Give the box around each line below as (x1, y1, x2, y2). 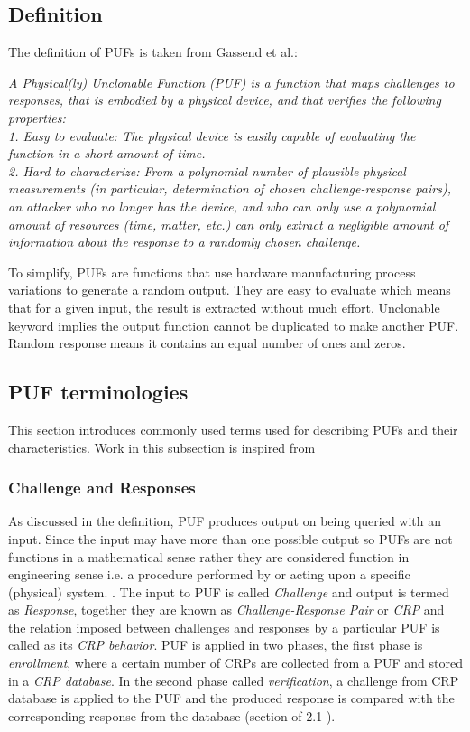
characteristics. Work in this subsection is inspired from (8, 437, 316, 456)
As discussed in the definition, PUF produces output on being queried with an (8, 511, 442, 530)
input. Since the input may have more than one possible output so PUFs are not (8, 529, 453, 548)
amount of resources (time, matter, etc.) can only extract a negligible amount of (8, 214, 449, 233)
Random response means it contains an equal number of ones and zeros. (8, 333, 406, 352)
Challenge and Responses (8, 476, 196, 499)
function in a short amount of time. (8, 144, 206, 163)
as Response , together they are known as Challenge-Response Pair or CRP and (8, 600, 445, 619)
